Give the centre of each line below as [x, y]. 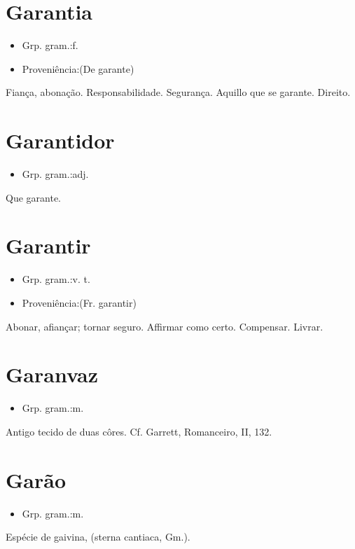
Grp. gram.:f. [50, 45]
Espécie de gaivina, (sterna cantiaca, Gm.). [98, 537]
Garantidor [60, 140]
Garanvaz [52, 374]
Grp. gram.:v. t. [56, 279]
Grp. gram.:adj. [55, 174]
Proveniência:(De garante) [78, 68]
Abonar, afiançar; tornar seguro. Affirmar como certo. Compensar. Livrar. [165, 326]
